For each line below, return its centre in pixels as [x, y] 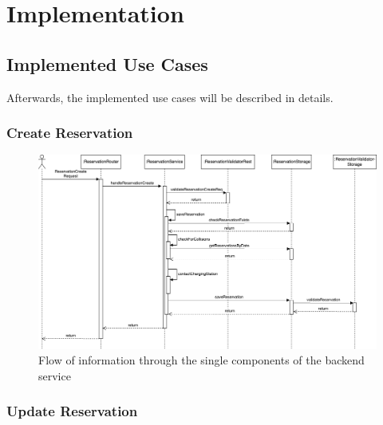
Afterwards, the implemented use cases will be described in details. [170, 97]
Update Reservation [72, 411]
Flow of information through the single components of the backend [201, 360]
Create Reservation [70, 133]
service [55, 375]
